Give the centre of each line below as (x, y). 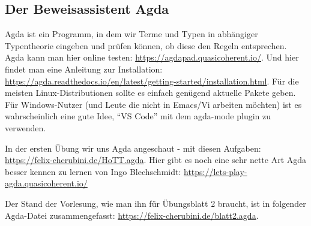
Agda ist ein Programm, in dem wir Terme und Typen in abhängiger (131, 34)
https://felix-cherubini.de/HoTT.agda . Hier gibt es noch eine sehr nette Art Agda (156, 160)
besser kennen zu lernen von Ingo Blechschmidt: (93, 171)
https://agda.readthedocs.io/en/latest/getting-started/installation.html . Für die (152, 81)
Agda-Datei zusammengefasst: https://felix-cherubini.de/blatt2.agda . (132, 215)
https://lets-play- (215, 171)
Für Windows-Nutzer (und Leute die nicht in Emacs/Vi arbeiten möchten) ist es (153, 104)
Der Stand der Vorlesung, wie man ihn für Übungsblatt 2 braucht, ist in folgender (155, 203)
